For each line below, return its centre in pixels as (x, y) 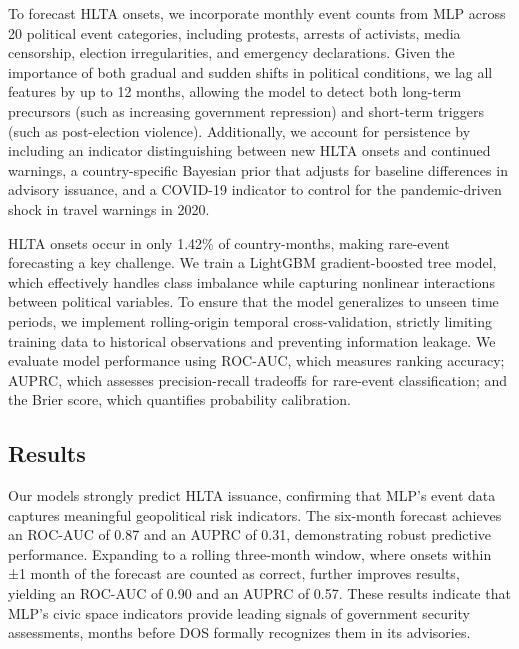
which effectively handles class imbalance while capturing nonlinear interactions (251, 281)
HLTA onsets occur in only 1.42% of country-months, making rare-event (229, 242)
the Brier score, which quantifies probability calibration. (179, 399)
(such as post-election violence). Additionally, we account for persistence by (239, 130)
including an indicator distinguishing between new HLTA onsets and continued (249, 150)
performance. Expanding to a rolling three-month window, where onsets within (250, 553)
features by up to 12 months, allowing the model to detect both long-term (235, 91)
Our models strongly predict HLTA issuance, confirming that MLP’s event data (252, 495)
